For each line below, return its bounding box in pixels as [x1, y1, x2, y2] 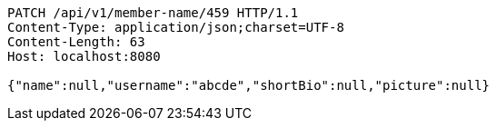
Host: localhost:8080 [7, 49, 161, 64]
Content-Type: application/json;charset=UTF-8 [7, 20, 344, 34]
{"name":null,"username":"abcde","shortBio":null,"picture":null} [7, 78, 491, 93]
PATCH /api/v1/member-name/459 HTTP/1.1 [7, 5, 299, 20]
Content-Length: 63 [7, 34, 145, 49]
